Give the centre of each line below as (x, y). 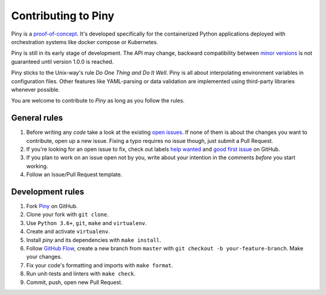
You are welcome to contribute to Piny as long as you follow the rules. (98, 101)
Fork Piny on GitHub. (52, 206)
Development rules (48, 192)
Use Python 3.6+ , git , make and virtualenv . (87, 223)
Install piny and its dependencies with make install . (94, 240)
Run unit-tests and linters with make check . (81, 274)
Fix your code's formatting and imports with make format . (100, 265)
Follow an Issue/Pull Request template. (74, 174)
